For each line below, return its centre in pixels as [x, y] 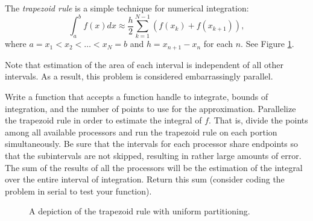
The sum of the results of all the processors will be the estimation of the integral [154, 167]
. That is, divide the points [258, 120]
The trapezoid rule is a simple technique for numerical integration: [127, 8]
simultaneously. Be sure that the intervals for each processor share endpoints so [152, 144]
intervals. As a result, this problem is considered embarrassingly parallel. [139, 76]
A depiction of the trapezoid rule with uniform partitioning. [140, 211]
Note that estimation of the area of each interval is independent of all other [144, 64]
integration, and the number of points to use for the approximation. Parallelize [150, 108]
